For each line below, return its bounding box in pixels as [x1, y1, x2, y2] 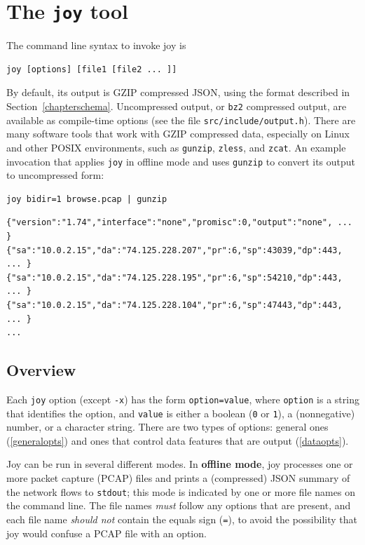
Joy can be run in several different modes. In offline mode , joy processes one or [6, 457, 353, 471]
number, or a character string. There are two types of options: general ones [6, 419, 329, 434]
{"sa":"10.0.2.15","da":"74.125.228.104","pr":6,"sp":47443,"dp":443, [6, 300, 343, 310]
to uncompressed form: [6, 168, 104, 182]
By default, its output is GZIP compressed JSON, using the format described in [6, 85, 350, 100]
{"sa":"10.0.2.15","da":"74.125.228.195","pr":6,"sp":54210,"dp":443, [6, 272, 343, 283]
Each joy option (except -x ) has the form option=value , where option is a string [6, 391, 359, 406]
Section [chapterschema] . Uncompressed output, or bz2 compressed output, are [6, 99, 347, 114]
